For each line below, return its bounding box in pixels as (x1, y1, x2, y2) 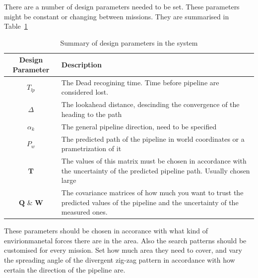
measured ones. (61, 207, 108, 217)
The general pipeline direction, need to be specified (61, 121, 217, 131)
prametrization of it (61, 143, 122, 154)
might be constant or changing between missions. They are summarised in (4, 11, 229, 21)
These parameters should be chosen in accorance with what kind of (4, 225, 208, 236)
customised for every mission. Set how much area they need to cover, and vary (4, 245, 242, 255)
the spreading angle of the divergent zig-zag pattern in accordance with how (4, 255, 235, 265)
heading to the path (61, 109, 122, 119)
